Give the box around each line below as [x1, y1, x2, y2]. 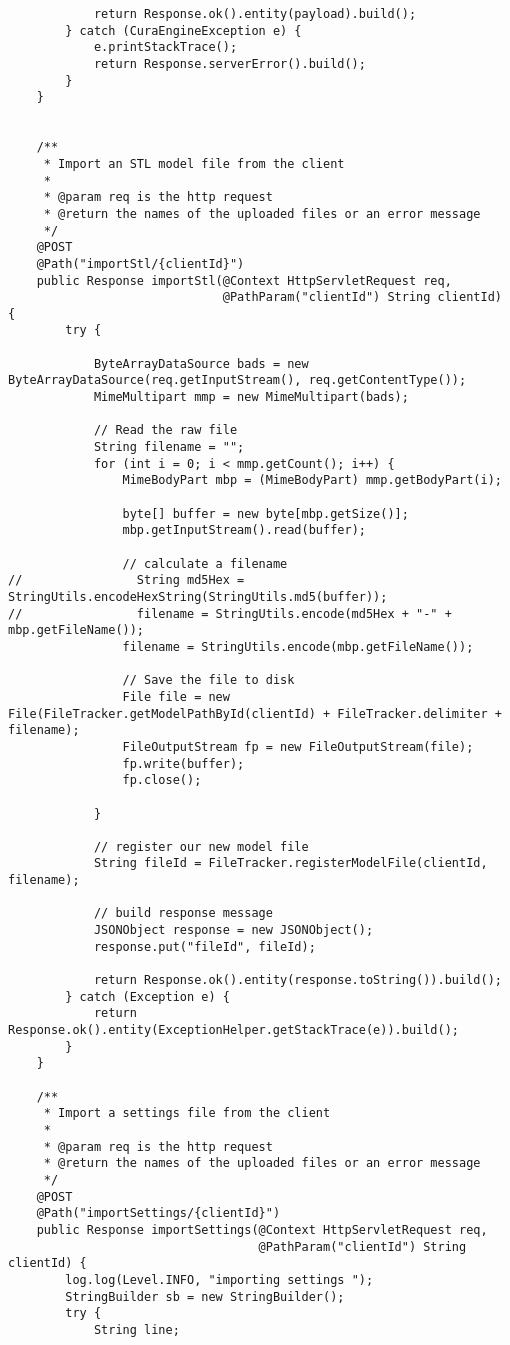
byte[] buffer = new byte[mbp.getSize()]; [122, 506, 409, 521]
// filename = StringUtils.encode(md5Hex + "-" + [8, 606, 452, 621]
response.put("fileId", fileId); [93, 939, 316, 954]
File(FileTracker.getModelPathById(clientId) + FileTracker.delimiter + [8, 706, 502, 721]
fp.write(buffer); [122, 756, 245, 771]
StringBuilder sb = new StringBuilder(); [65, 1289, 345, 1304]
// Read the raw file [93, 423, 238, 438]
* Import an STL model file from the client [43, 156, 345, 171]
